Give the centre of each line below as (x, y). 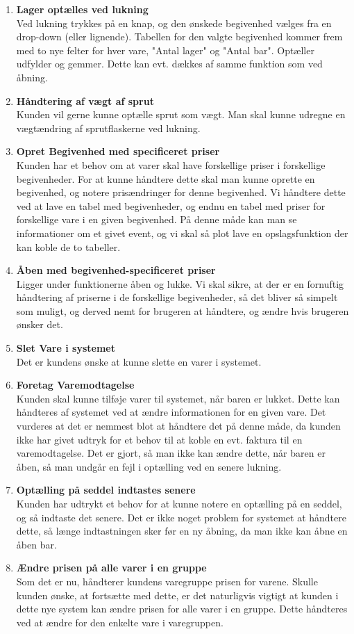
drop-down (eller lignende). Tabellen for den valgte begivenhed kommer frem (179, 36)
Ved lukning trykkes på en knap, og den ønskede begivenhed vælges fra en (174, 23)
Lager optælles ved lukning (82, 9)
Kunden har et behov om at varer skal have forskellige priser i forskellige (171, 164)
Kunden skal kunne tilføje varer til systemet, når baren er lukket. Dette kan (178, 398)
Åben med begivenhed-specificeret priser (116, 270)
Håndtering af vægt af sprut (85, 100)
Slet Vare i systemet (66, 348)
